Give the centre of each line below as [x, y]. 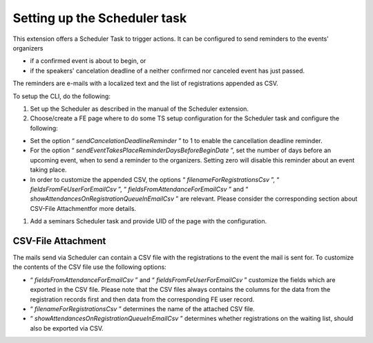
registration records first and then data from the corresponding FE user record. [142, 299]
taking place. [48, 170]
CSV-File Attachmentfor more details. [83, 208]
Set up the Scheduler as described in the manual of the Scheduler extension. [139, 109]
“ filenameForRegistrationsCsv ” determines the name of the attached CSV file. [143, 309]
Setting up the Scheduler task [100, 18]
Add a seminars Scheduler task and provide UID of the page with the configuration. [149, 221]
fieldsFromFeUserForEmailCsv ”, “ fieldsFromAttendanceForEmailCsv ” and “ [139, 189]
